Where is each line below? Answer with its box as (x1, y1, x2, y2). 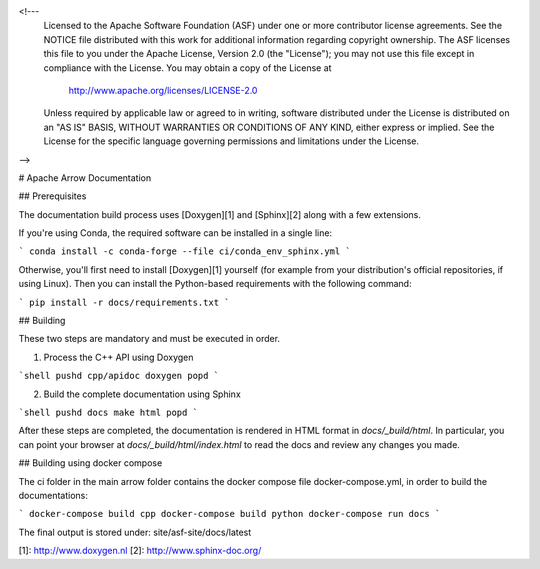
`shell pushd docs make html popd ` (18, 406, 199, 418)
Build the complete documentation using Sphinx (43, 388, 242, 400)
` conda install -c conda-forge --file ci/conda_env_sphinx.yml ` (18, 246, 352, 257)
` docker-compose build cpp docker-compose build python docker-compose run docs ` (18, 508, 441, 520)
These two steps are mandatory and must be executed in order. (18, 333, 280, 345)
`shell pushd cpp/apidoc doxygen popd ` (18, 370, 220, 382)
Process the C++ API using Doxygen (43, 351, 194, 363)
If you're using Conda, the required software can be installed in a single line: (18, 227, 333, 239)
